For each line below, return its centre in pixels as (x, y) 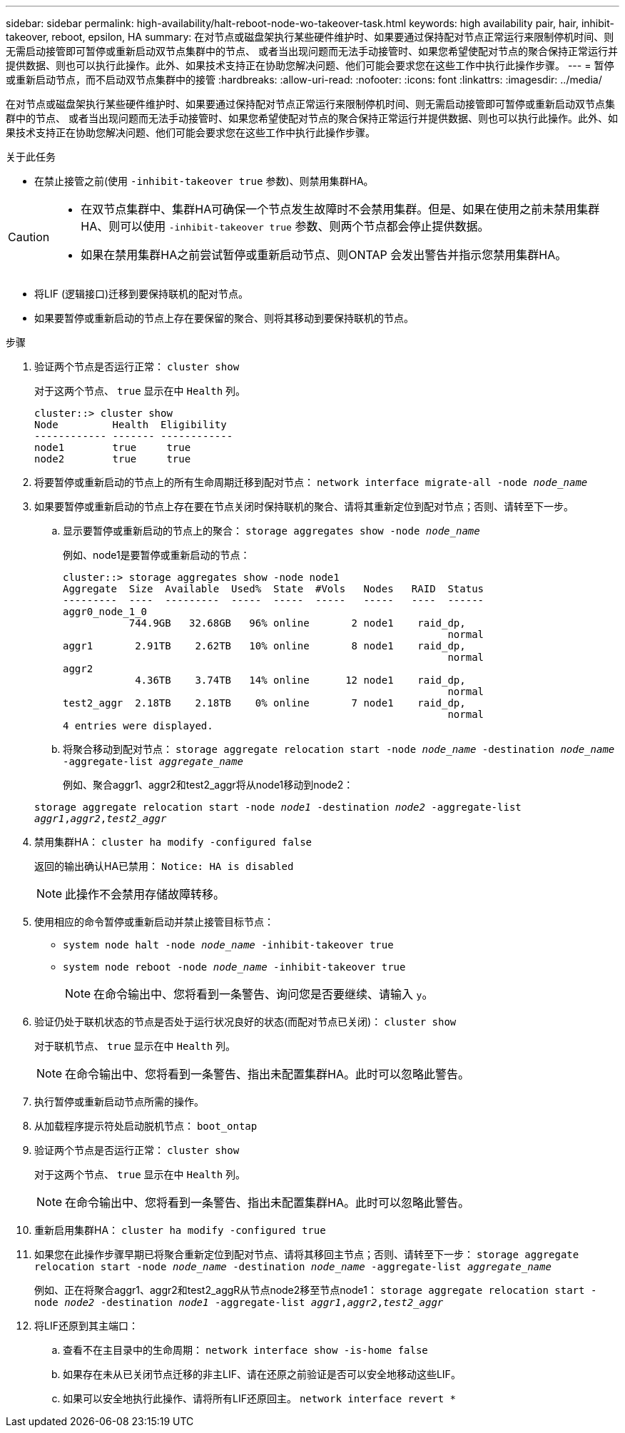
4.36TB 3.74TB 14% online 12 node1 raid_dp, (300, 680)
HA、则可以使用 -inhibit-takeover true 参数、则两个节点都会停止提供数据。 (285, 226)
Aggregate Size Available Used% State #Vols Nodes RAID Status (274, 589)
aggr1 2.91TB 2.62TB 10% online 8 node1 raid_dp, (264, 646)
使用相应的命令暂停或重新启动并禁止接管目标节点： (154, 922)
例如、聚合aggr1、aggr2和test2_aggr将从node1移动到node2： (208, 785)
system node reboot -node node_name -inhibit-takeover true (234, 967)
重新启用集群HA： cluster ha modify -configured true (180, 1230)
